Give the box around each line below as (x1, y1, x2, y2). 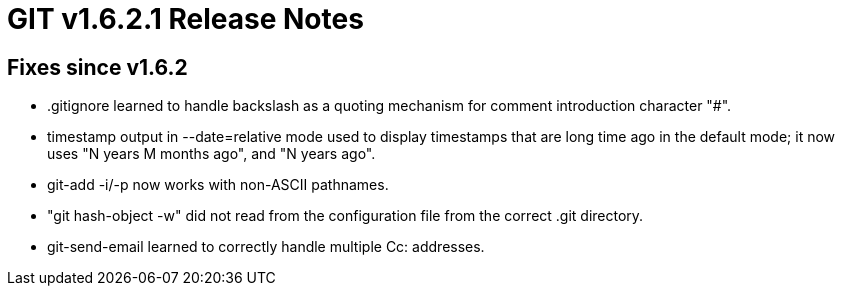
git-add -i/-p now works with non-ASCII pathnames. (47, 176, 389, 194)
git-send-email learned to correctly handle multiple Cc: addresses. (47, 238, 485, 256)
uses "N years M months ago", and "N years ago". (47, 145, 376, 163)
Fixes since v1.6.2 (7, 54, 188, 80)
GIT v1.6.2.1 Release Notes (7, 2, 364, 36)
